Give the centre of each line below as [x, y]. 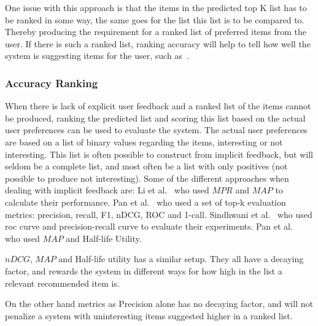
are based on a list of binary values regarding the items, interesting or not [144, 142]
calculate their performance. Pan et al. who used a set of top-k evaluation [145, 202]
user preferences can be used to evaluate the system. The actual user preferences [156, 130]
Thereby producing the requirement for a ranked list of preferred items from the [156, 32]
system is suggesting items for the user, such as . [97, 56]
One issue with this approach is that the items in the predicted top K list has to [156, 7]
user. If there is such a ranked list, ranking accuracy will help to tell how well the [158, 43]
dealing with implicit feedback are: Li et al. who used [107, 190]
